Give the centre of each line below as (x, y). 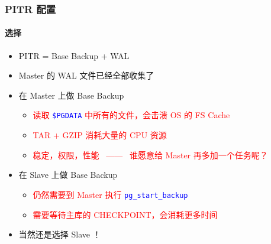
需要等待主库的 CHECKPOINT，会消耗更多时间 (125, 214)
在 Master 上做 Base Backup (71, 95)
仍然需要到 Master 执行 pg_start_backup (110, 194)
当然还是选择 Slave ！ (60, 234)
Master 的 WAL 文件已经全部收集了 (86, 75)
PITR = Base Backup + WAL (74, 55)
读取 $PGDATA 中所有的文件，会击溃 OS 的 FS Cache (131, 115)
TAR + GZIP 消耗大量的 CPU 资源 (100, 135)
